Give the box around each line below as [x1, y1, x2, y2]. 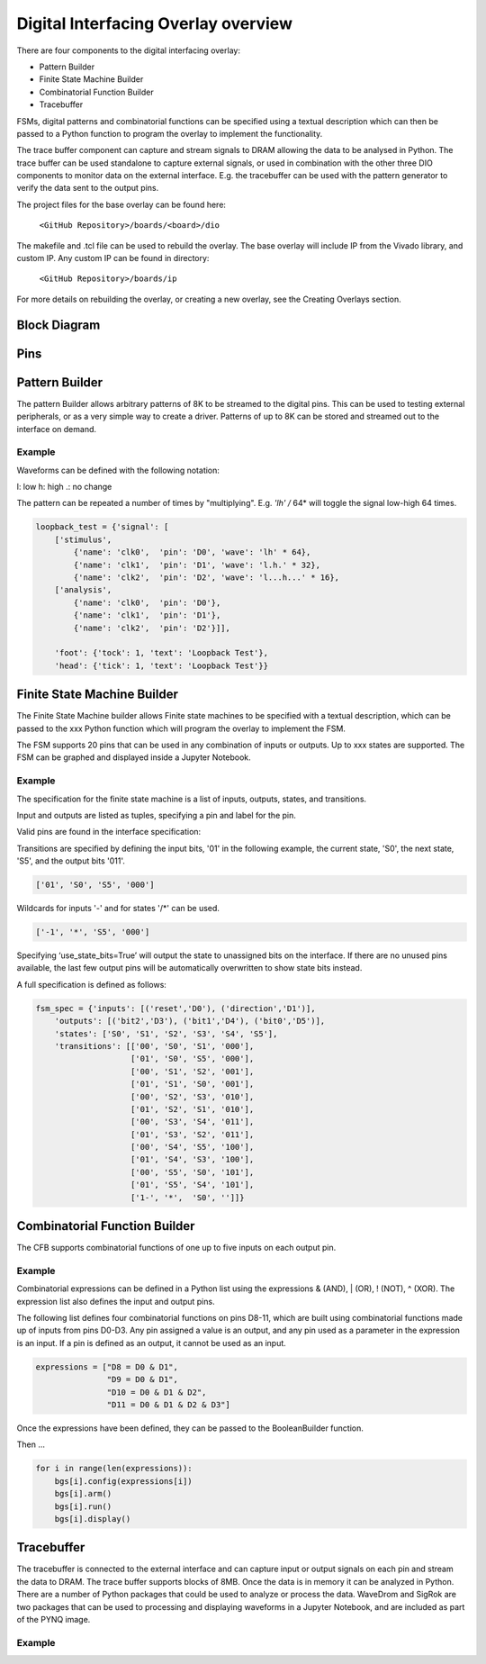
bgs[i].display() [54, 1514, 131, 1524]
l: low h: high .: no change [16, 482, 112, 493]
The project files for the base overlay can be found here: [16, 199, 227, 210]
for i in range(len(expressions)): [35, 1463, 193, 1474]
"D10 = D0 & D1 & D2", [106, 1387, 207, 1397]
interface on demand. [16, 423, 97, 434]
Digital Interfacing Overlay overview [16, 14, 292, 33]
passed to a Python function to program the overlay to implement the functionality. [16, 128, 323, 139]
